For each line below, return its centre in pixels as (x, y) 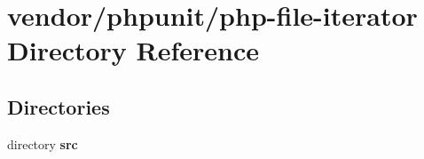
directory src (43, 143)
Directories (59, 106)
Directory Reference (133, 50)
